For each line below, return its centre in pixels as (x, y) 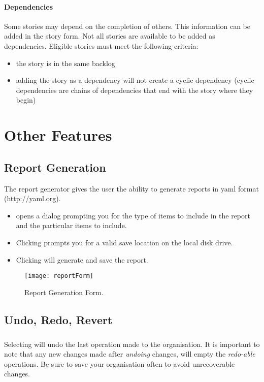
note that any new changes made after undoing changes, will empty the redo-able (130, 354)
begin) (26, 100)
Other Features (58, 135)
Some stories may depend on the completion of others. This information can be (127, 26)
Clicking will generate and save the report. (82, 259)
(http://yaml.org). (32, 198)
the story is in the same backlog (65, 63)
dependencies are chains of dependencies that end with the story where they (135, 90)
